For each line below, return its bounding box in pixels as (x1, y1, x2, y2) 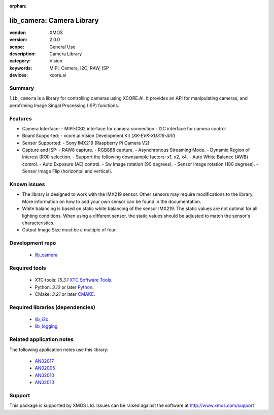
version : (9, 37, 27, 43)
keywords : (9, 65, 32, 71)
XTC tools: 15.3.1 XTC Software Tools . (35, 277, 113, 283)
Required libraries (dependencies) (9, 303, 96, 310)
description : (9, 51, 36, 57)
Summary (9, 85, 35, 92)
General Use (49, 44, 76, 50)
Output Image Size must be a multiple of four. (22, 227, 117, 233)
